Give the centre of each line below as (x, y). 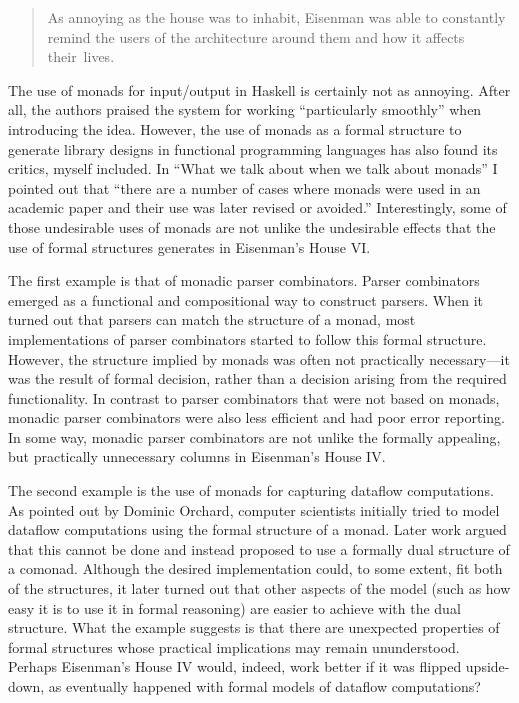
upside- (487, 666)
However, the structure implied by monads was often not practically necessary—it (259, 358)
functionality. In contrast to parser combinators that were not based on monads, (254, 397)
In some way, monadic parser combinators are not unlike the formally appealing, (254, 436)
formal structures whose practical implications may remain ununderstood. (234, 646)
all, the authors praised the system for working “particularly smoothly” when (245, 109)
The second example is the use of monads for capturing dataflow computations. (251, 490)
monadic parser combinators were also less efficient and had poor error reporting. (256, 417)
